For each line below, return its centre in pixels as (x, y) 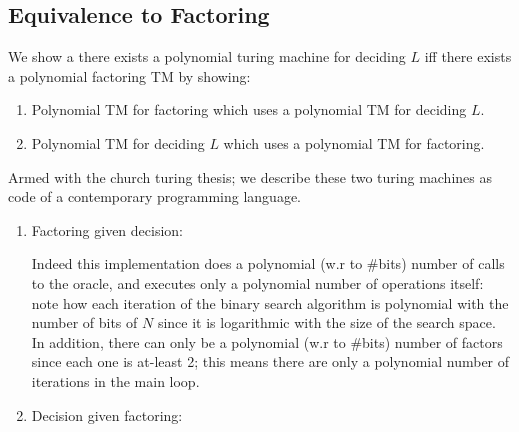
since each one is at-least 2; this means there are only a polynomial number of (270, 361)
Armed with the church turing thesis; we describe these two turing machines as (250, 176)
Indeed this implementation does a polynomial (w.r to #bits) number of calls (268, 263)
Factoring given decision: (107, 229)
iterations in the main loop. (115, 380)
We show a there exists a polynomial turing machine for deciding (207, 56)
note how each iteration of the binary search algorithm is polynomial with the (270, 302)
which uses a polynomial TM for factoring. (354, 142)
